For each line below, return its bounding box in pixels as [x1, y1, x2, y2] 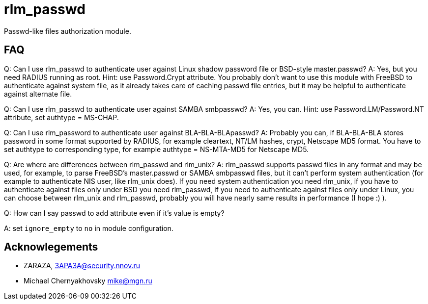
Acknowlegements [4, 241, 98, 253]
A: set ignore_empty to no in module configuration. [4, 224, 173, 232]
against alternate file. [4, 89, 72, 98]
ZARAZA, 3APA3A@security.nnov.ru [24, 261, 141, 270]
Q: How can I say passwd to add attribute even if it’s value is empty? [4, 208, 225, 217]
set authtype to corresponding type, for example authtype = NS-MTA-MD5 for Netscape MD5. [4, 145, 309, 153]
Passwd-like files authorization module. [4, 26, 131, 35]
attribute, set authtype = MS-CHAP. [4, 113, 119, 122]
